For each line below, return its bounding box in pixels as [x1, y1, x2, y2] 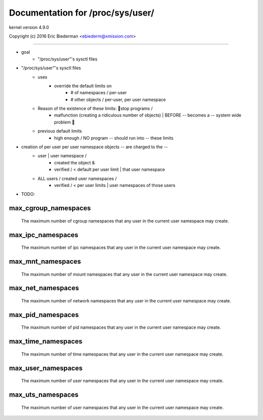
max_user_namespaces [9, 364, 83, 372]
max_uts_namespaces [9, 391, 79, 399]
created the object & [54, 160, 95, 165]
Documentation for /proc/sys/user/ [9, 7, 154, 18]
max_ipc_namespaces [9, 231, 78, 239]
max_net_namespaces [9, 284, 79, 292]
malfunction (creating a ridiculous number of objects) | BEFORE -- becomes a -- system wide [54, 112, 242, 118]
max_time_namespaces [9, 337, 83, 346]
